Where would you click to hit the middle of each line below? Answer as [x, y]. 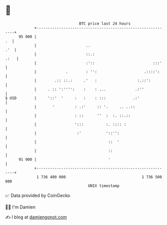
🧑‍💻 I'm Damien [20, 207]
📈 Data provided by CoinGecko [38, 195]
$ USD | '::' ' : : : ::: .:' [72, 98]
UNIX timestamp [104, 186]
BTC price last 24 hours [105, 24]
